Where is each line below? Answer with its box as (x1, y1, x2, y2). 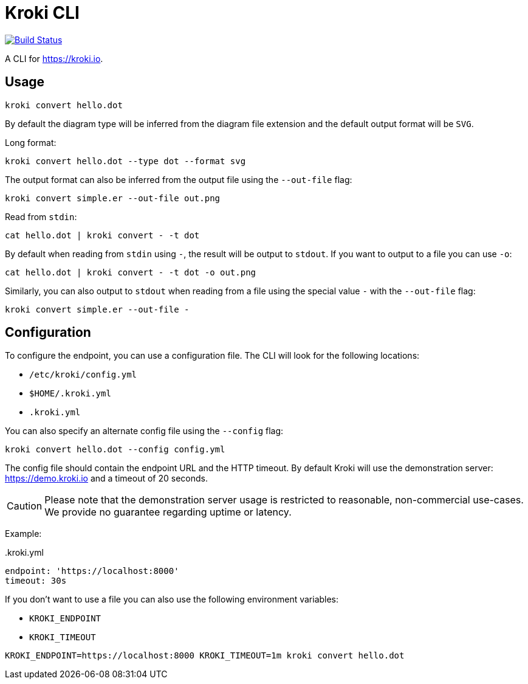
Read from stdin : (5, 211, 77, 222)
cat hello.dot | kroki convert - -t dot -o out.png (5, 267, 256, 277)
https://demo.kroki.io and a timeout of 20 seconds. (5, 473, 208, 484)
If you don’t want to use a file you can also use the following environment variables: (5, 594, 339, 605)
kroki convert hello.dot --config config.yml (5, 444, 225, 455)
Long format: (5, 137, 57, 148)
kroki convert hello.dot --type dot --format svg (5, 156, 246, 166)
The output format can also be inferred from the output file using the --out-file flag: (5, 174, 352, 185)
